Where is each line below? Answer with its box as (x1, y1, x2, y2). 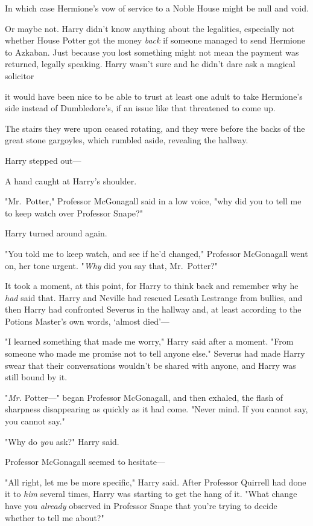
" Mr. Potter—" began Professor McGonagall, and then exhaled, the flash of (5, 391, 283, 403)
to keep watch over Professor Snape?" (5, 206, 143, 219)
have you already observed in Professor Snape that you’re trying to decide (5, 499, 277, 511)
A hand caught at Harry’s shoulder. (5, 174, 137, 187)
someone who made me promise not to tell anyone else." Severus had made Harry (5, 347, 305, 360)
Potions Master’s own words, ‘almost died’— (5, 314, 169, 327)
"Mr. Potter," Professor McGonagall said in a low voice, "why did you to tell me (5, 195, 302, 207)
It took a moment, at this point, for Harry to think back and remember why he (5, 279, 299, 292)
